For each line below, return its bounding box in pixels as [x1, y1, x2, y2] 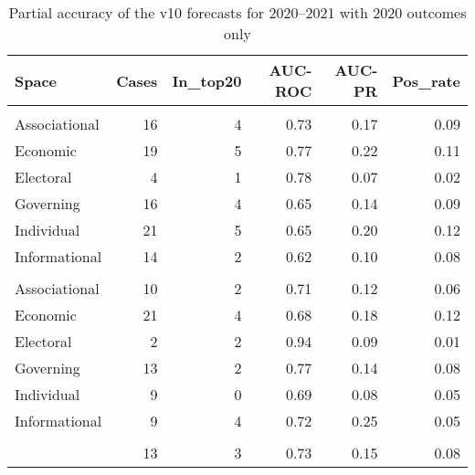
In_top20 [172, 69, 242, 91]
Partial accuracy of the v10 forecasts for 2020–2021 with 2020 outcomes [8, 2, 467, 23]
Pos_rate [392, 69, 460, 91]
